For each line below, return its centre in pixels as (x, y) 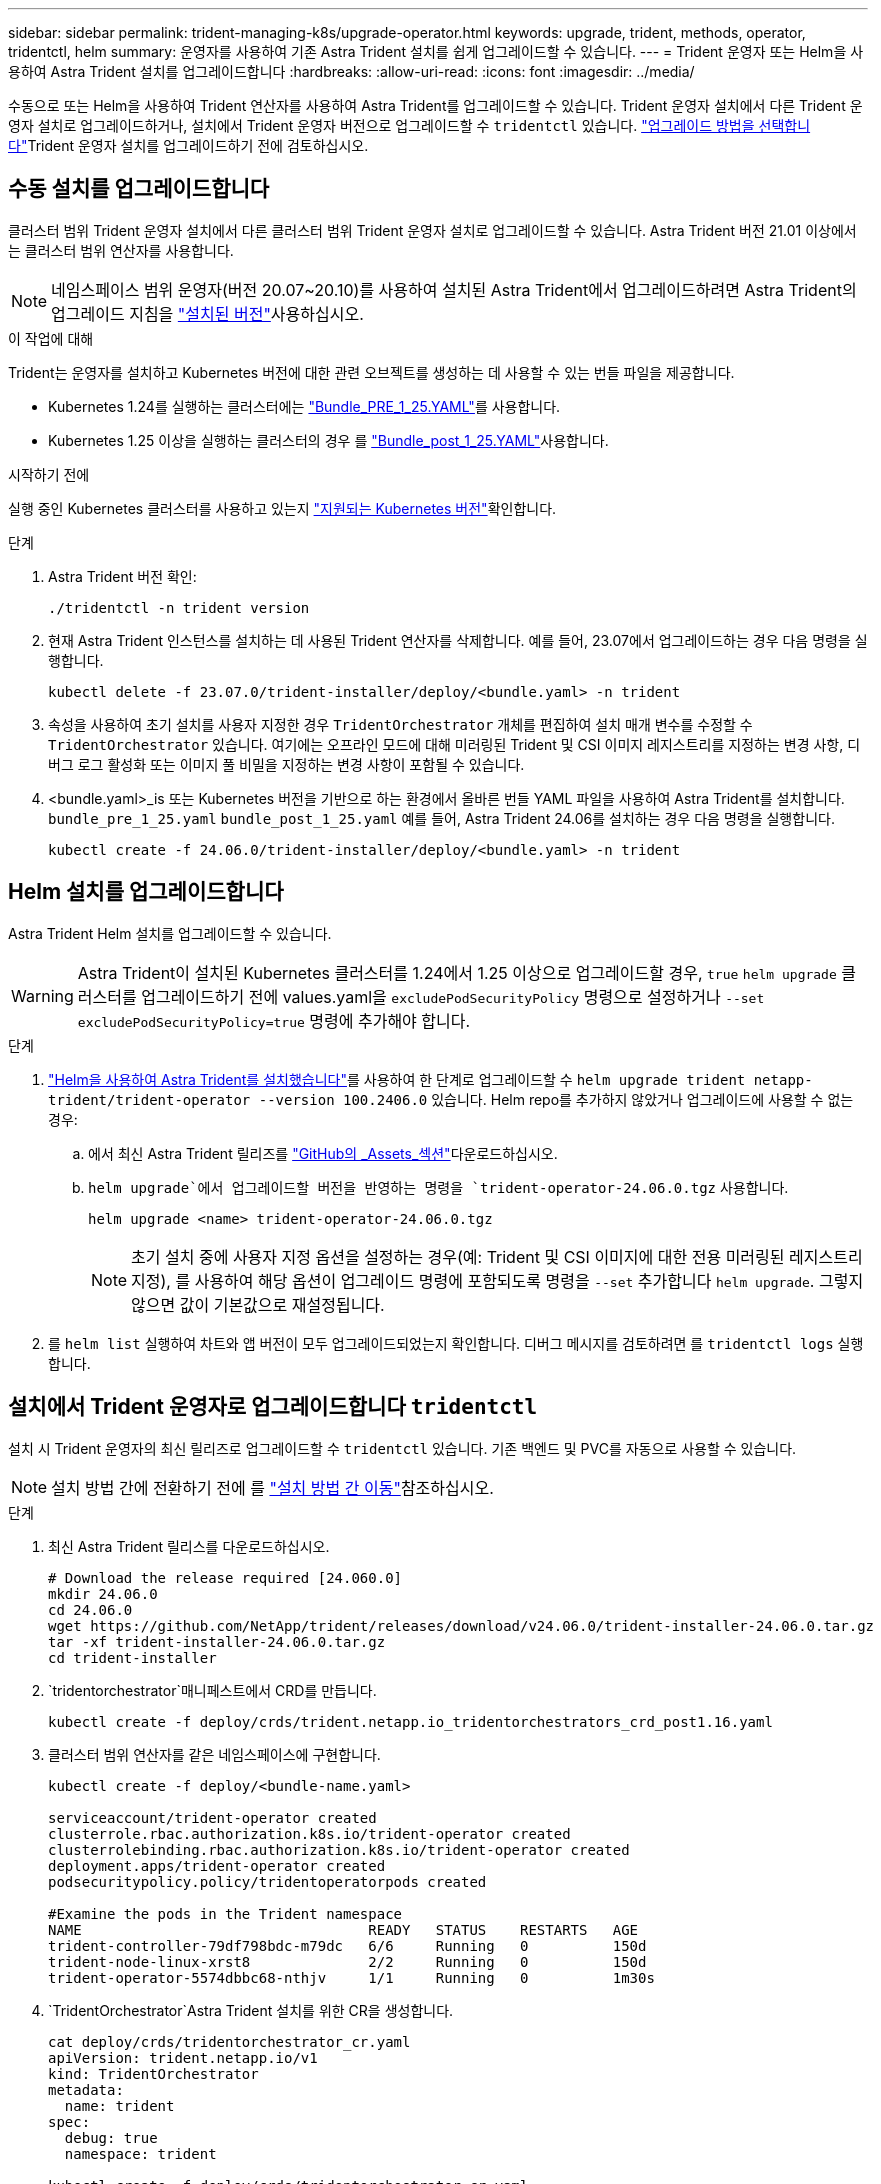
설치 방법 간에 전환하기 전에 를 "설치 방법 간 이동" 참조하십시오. (272, 1487)
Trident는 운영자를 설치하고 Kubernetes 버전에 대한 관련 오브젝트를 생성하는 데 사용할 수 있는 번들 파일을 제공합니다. (371, 372)
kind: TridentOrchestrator (153, 2073)
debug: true (111, 2137)
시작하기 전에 (49, 474)
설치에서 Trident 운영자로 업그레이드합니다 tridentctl (273, 1407)
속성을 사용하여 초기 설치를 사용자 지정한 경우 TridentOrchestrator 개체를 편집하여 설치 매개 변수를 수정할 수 (400, 724)
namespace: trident (140, 2153)
